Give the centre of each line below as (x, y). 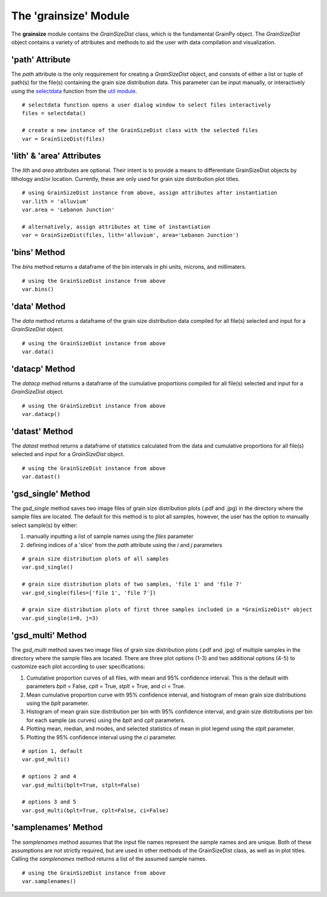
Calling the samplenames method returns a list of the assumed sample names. (109, 859)
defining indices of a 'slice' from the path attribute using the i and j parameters (124, 544)
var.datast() (41, 477)
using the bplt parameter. (58, 703)
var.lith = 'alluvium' (56, 201)
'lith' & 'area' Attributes (56, 156)
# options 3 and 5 (49, 802)
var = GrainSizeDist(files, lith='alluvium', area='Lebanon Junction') (130, 235)
